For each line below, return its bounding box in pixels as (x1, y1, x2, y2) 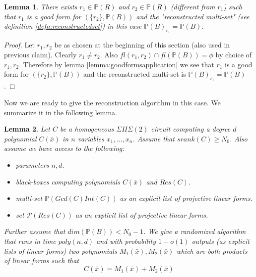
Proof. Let (4, 40, 35, 50)
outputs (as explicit (192, 235, 250, 246)
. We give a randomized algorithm (143, 226, 246, 236)
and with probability (96, 235, 156, 246)
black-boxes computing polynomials (15, 176, 120, 186)
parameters (15, 159, 49, 170)
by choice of (215, 49, 252, 59)
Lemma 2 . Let (4, 124, 50, 134)
